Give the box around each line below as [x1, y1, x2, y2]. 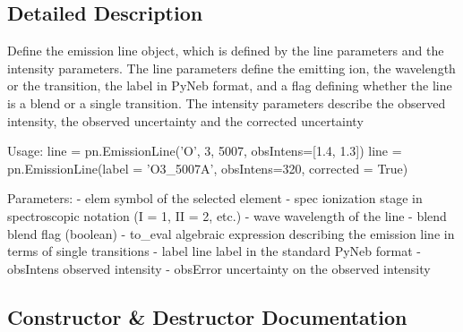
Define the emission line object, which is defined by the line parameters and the [7, 41, 444, 60]
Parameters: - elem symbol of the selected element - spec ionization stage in [7, 189, 423, 208]
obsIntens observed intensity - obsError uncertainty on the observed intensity [7, 259, 431, 277]
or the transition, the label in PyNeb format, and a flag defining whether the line [7, 76, 452, 95]
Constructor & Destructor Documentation [7, 302, 407, 330]
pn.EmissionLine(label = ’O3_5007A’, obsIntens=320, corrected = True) [7, 158, 408, 177]
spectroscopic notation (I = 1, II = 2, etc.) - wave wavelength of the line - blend [7, 206, 447, 225]
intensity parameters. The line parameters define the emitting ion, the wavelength [7, 58, 456, 77]
